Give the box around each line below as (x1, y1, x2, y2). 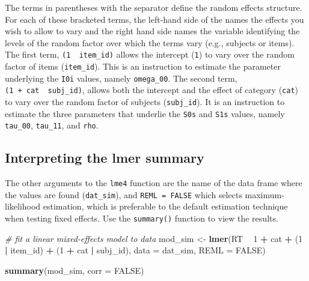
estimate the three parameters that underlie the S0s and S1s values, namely (5, 107, 285, 119)
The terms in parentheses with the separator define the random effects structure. (5, 1, 302, 13)
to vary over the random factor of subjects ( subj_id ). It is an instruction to (5, 95, 285, 107)
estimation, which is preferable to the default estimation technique (43, 200, 288, 213)
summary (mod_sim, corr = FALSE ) (5, 264, 144, 276)
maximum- (245, 188, 284, 201)
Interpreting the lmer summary (5, 148, 204, 167)
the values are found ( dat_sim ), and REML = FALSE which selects (5, 188, 242, 201)
